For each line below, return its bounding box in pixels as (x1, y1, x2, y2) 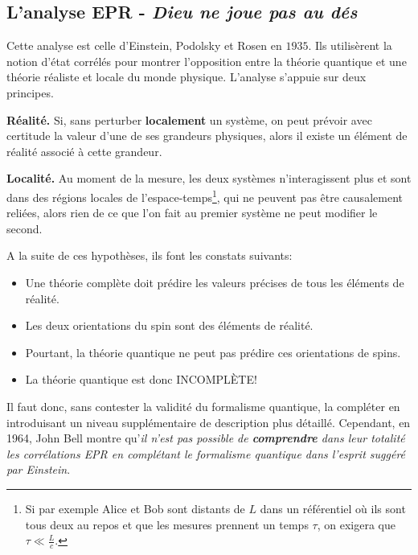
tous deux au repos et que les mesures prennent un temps (25, 516, 309, 532)
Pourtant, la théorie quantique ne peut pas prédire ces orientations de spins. (25, 343, 401, 360)
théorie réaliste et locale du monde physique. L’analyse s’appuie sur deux (6, 68, 367, 85)
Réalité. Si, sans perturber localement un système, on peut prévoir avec (6, 111, 372, 128)
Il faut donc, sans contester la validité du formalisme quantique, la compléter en (6, 397, 400, 414)
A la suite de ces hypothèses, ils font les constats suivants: (6, 247, 293, 264)
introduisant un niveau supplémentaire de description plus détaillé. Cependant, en (6, 413, 411, 430)
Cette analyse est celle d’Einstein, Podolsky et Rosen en (6, 37, 282, 54)
